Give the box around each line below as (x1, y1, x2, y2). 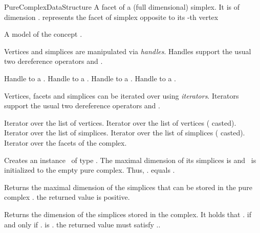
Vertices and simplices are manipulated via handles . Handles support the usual (4, 45, 251, 56)
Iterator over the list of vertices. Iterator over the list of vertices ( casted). (4, 117, 236, 128)
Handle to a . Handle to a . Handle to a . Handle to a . (4, 73, 177, 83)
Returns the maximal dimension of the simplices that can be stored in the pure (4, 181, 252, 192)
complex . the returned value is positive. (4, 192, 130, 202)
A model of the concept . (4, 29, 82, 39)
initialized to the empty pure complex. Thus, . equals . (4, 165, 175, 175)
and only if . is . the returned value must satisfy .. (4, 219, 161, 229)
